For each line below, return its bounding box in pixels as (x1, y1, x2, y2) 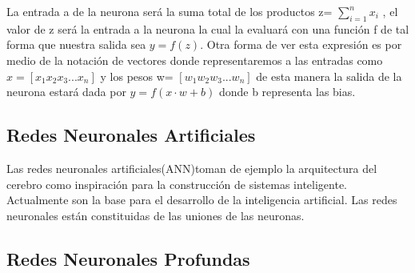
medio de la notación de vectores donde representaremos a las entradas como (6, 51, 383, 68)
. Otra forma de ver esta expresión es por (200, 36, 402, 53)
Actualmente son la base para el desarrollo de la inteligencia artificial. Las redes (6, 191, 397, 208)
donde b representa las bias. (218, 83, 356, 100)
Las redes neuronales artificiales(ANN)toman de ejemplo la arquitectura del (6, 159, 377, 176)
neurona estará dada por (6, 83, 126, 100)
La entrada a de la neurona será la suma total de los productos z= (6, 3, 333, 19)
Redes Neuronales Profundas (6, 246, 250, 271)
